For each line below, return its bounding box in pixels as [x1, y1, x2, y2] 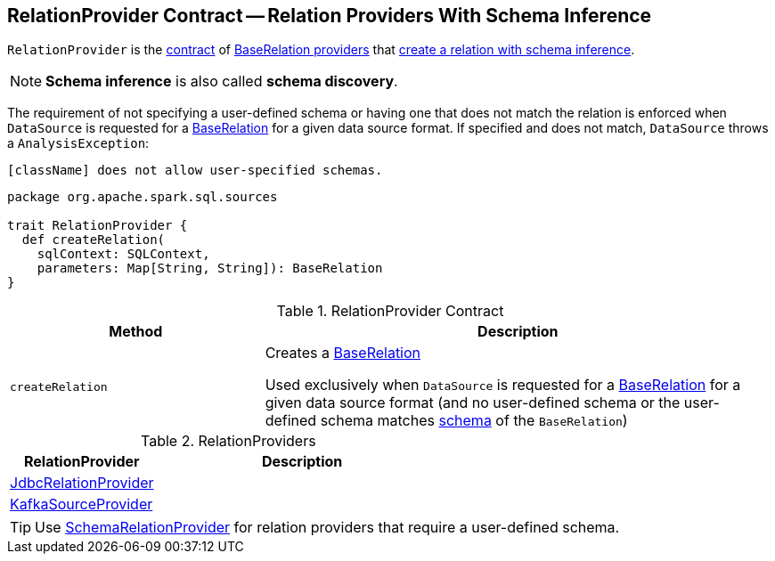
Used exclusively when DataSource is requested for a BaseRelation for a [265, 376, 741, 394]
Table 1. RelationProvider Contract [276, 302, 504, 321]
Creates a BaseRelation [265, 344, 421, 362]
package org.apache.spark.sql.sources [7, 190, 278, 205]
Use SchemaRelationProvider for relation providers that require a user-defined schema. [35, 518, 620, 537]
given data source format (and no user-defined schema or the [265, 394, 681, 412]
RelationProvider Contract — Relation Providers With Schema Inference [7, 4, 652, 27]
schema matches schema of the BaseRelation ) [320, 411, 628, 430]
